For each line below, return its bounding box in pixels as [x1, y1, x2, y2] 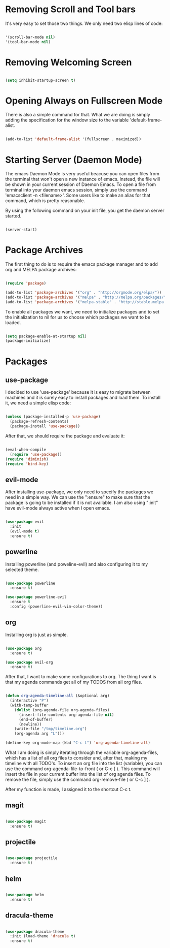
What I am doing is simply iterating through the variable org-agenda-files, [5, 749, 158, 755]
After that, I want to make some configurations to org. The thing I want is [5, 674, 156, 680]
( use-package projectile [5, 856, 58, 861]
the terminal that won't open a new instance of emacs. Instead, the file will [5, 176, 160, 182]
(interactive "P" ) [10, 698, 49, 703]
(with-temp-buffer [10, 703, 49, 708]
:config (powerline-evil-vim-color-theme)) [10, 604, 103, 609]
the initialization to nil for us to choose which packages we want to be [5, 314, 151, 320]
